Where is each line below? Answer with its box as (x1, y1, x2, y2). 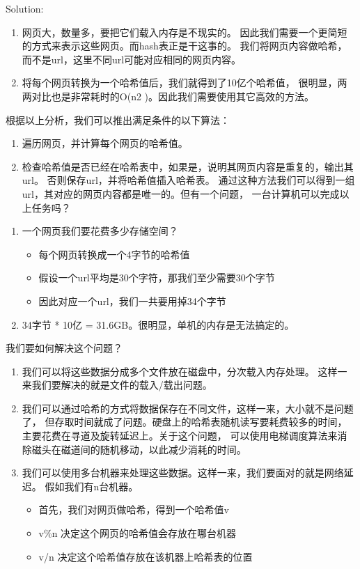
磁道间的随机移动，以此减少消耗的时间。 (61, 442, 246, 456)
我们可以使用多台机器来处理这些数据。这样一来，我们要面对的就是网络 (22, 465, 344, 480)
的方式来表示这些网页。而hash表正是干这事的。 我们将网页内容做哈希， (22, 38, 347, 53)
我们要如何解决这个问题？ (6, 341, 123, 355)
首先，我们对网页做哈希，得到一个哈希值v (38, 502, 229, 517)
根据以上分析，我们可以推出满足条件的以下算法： (6, 112, 230, 127)
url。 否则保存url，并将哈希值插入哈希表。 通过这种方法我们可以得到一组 (22, 173, 355, 187)
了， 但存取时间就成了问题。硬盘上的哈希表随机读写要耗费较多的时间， (22, 414, 347, 429)
